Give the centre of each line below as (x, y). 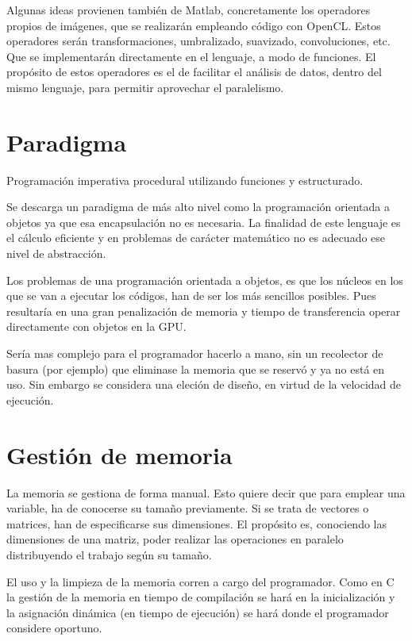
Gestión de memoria (119, 454)
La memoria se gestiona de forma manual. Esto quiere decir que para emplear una (206, 492)
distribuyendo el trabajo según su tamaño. (109, 554)
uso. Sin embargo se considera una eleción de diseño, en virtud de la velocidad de (204, 384)
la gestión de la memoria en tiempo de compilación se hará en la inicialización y (201, 597)
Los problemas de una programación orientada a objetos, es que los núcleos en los (205, 280)
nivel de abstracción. (56, 253)
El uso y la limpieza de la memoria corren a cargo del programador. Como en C (200, 581)
